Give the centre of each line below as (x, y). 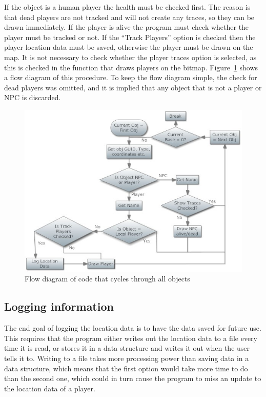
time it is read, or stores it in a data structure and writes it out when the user (127, 348)
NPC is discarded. (33, 97)
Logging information (59, 306)
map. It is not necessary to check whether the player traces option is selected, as (130, 57)
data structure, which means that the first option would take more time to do (126, 368)
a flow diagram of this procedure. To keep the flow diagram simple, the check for (131, 77)
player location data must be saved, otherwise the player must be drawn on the (129, 47)
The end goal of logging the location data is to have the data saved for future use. (133, 328)
